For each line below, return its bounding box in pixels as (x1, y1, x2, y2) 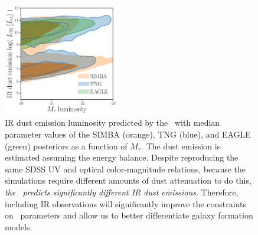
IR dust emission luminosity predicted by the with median (5, 116, 220, 129)
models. (5, 220, 32, 233)
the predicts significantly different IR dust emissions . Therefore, (5, 186, 239, 198)
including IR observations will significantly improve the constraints (5, 197, 247, 210)
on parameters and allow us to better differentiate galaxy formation (5, 209, 253, 221)
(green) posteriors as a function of (5, 139, 128, 152)
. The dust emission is (141, 139, 221, 152)
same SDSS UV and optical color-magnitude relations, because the (5, 162, 246, 175)
